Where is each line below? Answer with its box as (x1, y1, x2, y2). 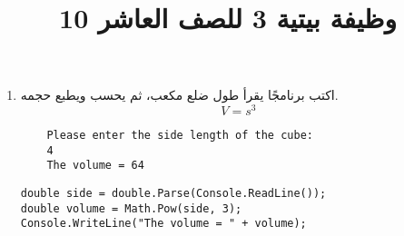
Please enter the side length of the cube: (46, 129, 313, 143)
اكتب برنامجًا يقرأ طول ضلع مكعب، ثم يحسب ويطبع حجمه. (20, 85, 339, 104)
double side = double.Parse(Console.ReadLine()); (20, 187, 327, 201)
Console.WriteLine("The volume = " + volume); (20, 217, 307, 231)
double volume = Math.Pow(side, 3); (20, 202, 242, 215)
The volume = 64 (46, 159, 144, 172)
